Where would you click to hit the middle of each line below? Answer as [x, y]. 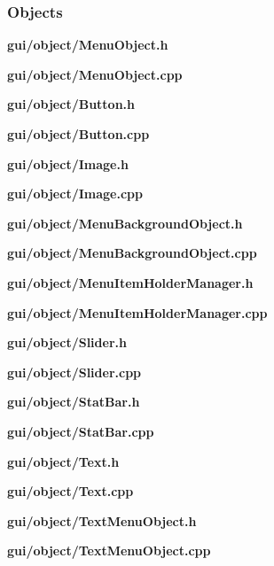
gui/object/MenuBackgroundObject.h [125, 223]
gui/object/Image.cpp [75, 194]
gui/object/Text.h [63, 461]
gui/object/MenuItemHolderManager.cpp [137, 312]
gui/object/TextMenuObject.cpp [109, 550]
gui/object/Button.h [71, 104]
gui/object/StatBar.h [74, 402]
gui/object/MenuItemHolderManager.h [130, 282]
